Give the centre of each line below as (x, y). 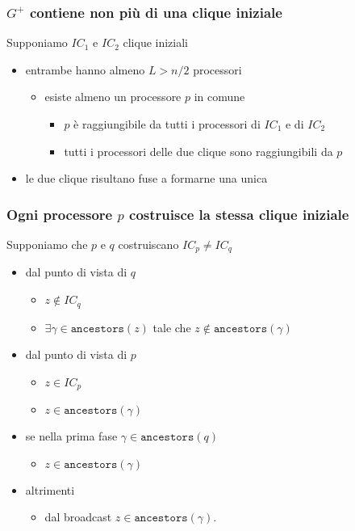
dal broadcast (78, 517)
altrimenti (50, 489)
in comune (219, 97)
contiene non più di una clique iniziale (156, 12)
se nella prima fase (71, 436)
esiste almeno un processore (113, 97)
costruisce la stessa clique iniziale (239, 214)
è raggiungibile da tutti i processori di (167, 124)
